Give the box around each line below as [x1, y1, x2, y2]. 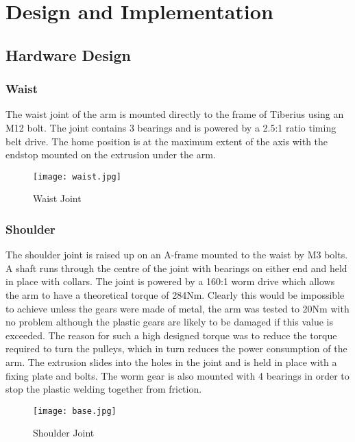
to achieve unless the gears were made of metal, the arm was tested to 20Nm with [5, 301, 350, 315]
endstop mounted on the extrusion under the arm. [5, 147, 216, 162]
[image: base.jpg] [33, 406, 117, 416]
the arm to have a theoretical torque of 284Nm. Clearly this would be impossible [5, 288, 345, 302]
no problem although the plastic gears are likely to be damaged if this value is [5, 315, 333, 329]
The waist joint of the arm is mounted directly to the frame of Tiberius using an [5, 107, 344, 121]
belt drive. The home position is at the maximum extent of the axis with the [5, 134, 328, 148]
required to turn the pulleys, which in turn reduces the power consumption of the [5, 341, 347, 356]
